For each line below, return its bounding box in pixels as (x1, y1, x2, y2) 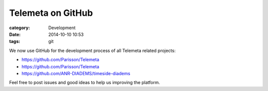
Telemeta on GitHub (9, 7, 93, 18)
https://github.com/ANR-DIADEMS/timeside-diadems (21, 70, 131, 76)
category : (9, 25, 30, 31)
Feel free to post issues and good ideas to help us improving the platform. (9, 80, 160, 86)
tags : (9, 39, 20, 45)
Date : (9, 31, 21, 37)
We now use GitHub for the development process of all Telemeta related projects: (9, 47, 176, 53)
